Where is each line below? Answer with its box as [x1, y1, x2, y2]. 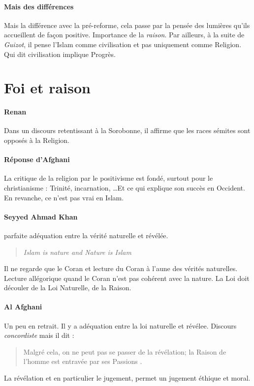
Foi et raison [4, 78, 91, 98]
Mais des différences [4, 1, 74, 11]
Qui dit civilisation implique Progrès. [4, 49, 116, 59]
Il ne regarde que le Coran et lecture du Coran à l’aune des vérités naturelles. [4, 263, 238, 274]
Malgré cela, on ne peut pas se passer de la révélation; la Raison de [23, 346, 226, 357]
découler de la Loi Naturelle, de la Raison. [4, 282, 131, 293]
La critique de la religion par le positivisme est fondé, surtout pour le [4, 173, 213, 183]
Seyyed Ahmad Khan [4, 211, 78, 221]
